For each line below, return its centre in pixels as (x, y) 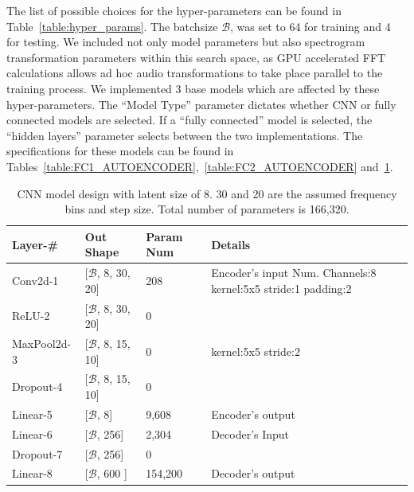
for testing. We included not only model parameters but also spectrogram (186, 42)
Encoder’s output (253, 414)
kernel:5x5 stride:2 (256, 351)
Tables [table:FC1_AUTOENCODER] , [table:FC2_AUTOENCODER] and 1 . (200, 166)
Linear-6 (32, 433)
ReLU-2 (31, 316)
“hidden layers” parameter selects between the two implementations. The (185, 135)
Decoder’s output (253, 473)
